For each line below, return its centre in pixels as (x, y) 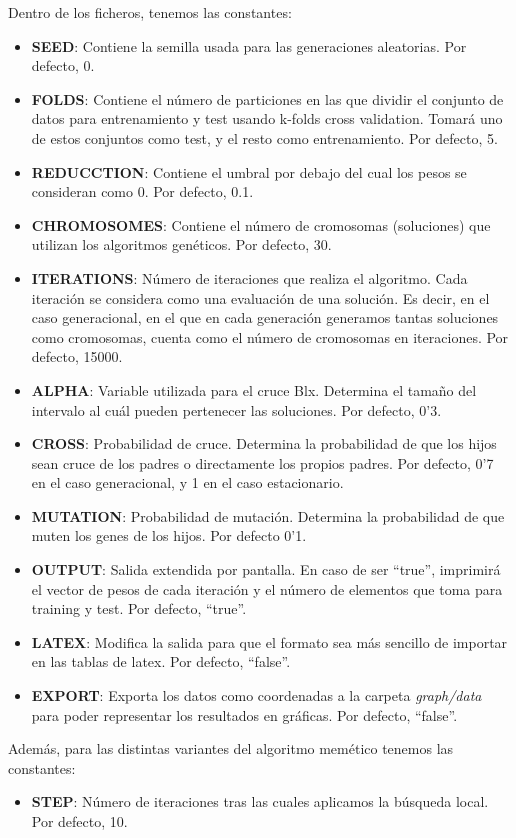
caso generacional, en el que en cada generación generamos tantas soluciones (265, 317)
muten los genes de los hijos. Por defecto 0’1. (169, 535)
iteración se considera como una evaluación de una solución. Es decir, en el (260, 297)
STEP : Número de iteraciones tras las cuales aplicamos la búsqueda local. (260, 801)
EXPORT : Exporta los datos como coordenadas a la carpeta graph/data (256, 695)
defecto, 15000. (77, 356)
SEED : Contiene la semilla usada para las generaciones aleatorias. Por (249, 45)
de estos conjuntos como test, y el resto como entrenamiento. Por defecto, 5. (264, 137)
